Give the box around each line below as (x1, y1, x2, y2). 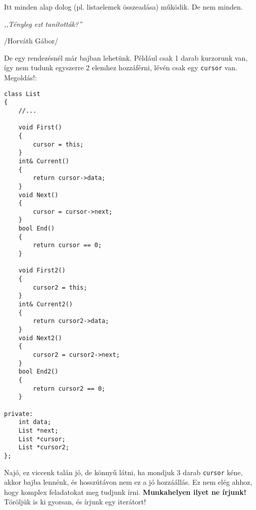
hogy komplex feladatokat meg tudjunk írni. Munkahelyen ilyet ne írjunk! (4, 486, 246, 497)
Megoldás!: (4, 72, 37, 83)
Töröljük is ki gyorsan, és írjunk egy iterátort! (4, 496, 146, 507)
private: (4, 410, 33, 418)
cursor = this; (33, 141, 84, 148)
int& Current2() (18, 301, 73, 308)
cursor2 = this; (33, 284, 87, 291)
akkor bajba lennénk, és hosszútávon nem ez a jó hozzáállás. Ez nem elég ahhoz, (4, 477, 252, 487)
